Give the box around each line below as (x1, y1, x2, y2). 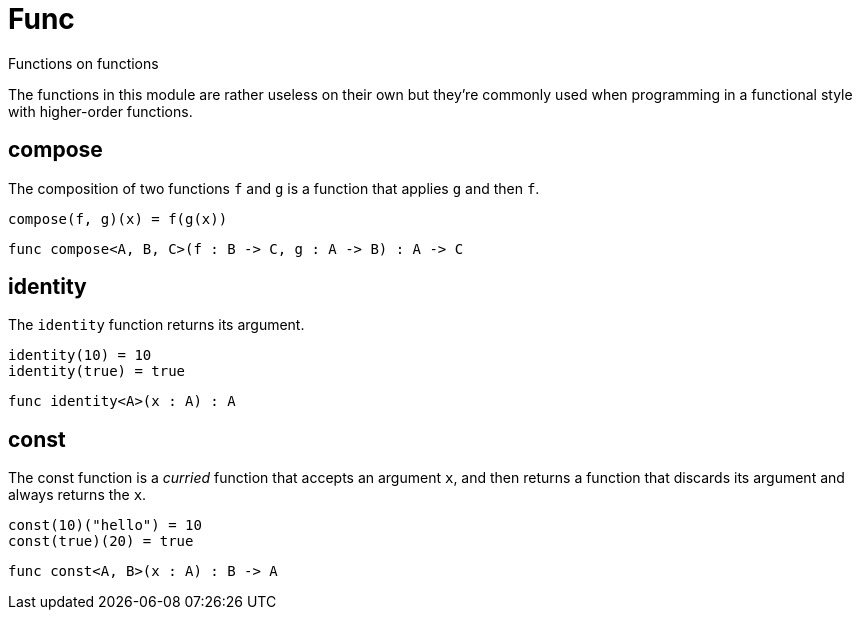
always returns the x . (8, 486, 147, 504)
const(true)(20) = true (8, 533, 194, 550)
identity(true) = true (8, 363, 186, 380)
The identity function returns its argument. (8, 316, 305, 334)
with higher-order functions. (8, 102, 193, 120)
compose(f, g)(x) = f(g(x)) (8, 210, 228, 227)
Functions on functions (8, 54, 159, 72)
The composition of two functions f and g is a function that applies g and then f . (8, 179, 540, 197)
